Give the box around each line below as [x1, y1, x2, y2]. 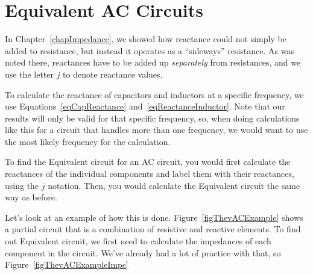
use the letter [5, 67, 54, 80]
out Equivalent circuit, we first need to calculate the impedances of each [5, 235, 271, 247]
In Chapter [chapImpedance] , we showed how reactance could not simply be [5, 32, 286, 45]
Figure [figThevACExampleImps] [5, 258, 128, 271]
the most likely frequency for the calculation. [5, 135, 171, 147]
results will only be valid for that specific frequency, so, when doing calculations [5, 111, 300, 124]
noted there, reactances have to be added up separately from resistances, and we [5, 56, 301, 69]
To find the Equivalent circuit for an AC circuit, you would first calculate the [5, 155, 291, 168]
